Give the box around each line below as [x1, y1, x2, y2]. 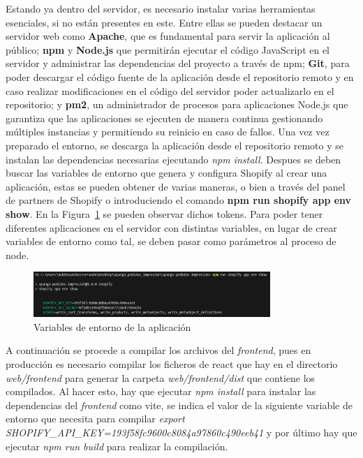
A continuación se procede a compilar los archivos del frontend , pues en [6, 343, 311, 357]
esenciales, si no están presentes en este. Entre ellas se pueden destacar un [6, 15, 323, 29]
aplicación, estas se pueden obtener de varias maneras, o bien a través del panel [6, 179, 346, 193]
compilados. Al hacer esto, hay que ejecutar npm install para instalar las [6, 384, 316, 399]
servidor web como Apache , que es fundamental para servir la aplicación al [6, 29, 330, 43]
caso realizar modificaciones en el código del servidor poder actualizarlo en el [6, 83, 334, 98]
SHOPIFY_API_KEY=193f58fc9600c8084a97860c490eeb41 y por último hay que [6, 424, 357, 439]
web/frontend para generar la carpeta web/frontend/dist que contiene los [6, 370, 316, 385]
